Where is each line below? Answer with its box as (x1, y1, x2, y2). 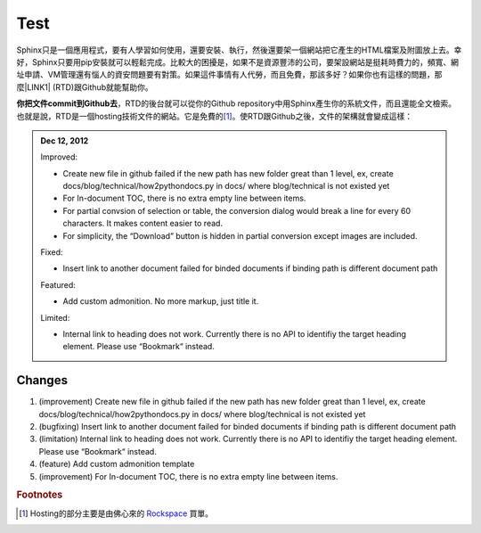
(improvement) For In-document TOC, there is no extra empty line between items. (38, 471, 338, 481)
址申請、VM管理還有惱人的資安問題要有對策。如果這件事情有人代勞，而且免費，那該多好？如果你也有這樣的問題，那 (16, 70, 443, 80)
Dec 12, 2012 (40, 135, 89, 146)
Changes (16, 373, 69, 388)
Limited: (40, 312, 70, 323)
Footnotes (16, 488, 63, 501)
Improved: (40, 152, 78, 162)
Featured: (40, 279, 76, 290)
